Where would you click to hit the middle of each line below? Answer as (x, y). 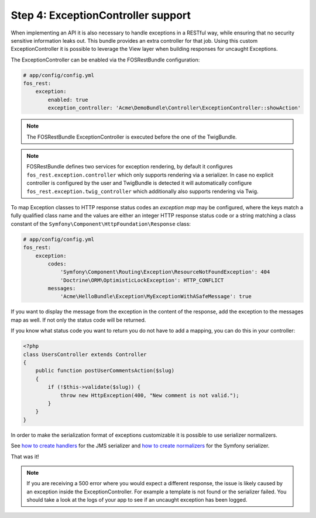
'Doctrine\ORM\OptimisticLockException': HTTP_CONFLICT (142, 280)
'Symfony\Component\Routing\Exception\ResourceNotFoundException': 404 (165, 272)
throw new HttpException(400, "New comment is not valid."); (150, 395)
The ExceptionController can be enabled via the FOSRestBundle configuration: (105, 60)
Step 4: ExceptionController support (101, 15)
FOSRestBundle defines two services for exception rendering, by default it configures (130, 167)
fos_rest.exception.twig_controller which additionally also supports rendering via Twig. (142, 191)
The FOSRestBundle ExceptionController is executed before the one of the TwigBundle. (132, 137)
